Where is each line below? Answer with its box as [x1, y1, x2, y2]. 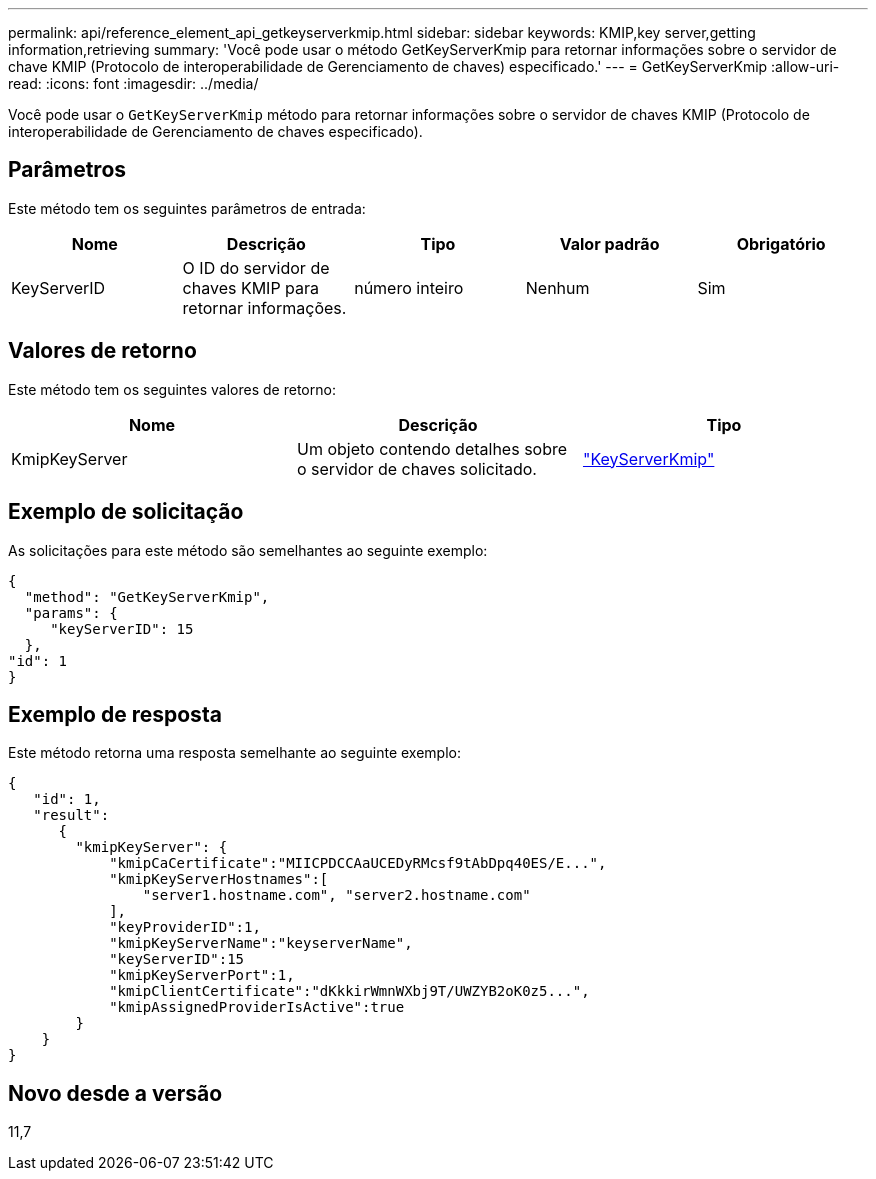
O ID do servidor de [182, 257, 330, 278]
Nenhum [525, 277, 590, 298]
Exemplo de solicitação [8, 499, 244, 525]
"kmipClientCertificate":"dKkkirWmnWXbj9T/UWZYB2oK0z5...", [109, 983, 590, 1000]
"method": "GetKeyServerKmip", [24, 588, 270, 605]
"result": [33, 807, 110, 824]
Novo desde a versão [8, 1080, 223, 1106]
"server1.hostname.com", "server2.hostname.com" [142, 887, 531, 904]
